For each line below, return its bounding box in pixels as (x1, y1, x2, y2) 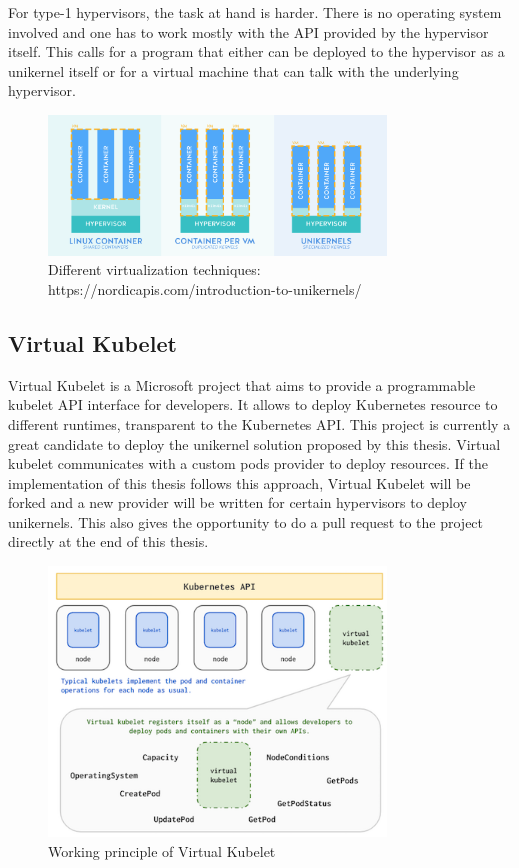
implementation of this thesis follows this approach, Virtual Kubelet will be (8, 472, 471, 493)
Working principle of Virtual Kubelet (48, 841, 276, 861)
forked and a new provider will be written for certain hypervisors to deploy (8, 492, 468, 513)
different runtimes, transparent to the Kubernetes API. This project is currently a (8, 413, 511, 434)
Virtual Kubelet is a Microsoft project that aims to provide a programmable (8, 374, 476, 395)
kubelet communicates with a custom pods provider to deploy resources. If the (8, 453, 489, 474)
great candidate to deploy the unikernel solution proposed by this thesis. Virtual (8, 433, 501, 454)
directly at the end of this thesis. (8, 531, 209, 552)
